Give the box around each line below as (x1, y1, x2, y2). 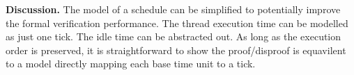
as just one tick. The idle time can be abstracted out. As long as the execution (6, 29, 341, 44)
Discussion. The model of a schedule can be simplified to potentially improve (6, 2, 341, 16)
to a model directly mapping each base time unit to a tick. (6, 56, 256, 71)
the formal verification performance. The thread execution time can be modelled (6, 15, 348, 30)
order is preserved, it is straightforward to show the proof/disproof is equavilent (6, 42, 346, 57)
